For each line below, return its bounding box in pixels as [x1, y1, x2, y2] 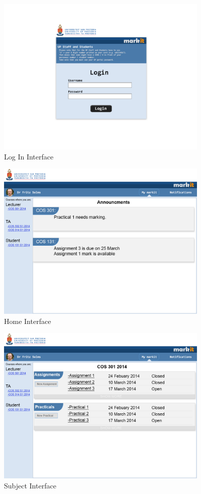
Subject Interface [4, 480, 56, 490]
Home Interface [4, 315, 51, 326]
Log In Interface [4, 151, 54, 161]
